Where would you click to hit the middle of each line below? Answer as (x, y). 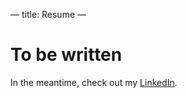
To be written (66, 55)
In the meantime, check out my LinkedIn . (94, 82)
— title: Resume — (48, 14)
